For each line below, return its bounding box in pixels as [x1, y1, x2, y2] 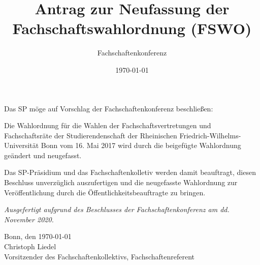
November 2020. [4, 214, 54, 224]
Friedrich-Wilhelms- [179, 130, 241, 140]
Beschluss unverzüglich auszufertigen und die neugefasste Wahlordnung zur [4, 177, 238, 188]
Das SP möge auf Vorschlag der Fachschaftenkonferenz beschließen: [4, 103, 213, 113]
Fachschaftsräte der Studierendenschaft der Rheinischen [4, 130, 177, 140]
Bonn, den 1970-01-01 [4, 231, 72, 242]
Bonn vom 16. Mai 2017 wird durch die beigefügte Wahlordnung [41, 140, 241, 151]
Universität [4, 140, 39, 151]
